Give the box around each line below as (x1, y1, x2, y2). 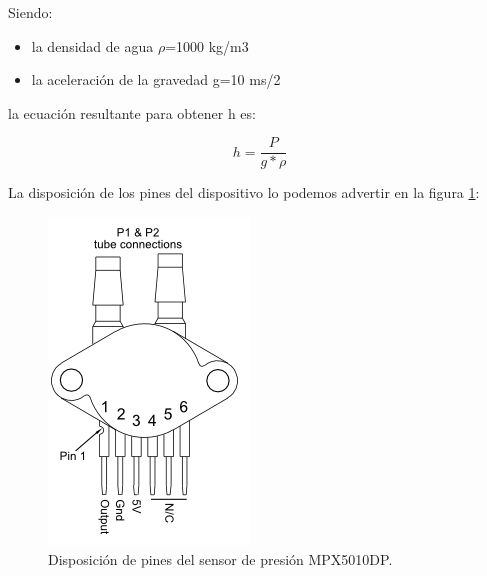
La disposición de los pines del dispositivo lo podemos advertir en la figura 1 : (8, 182, 480, 203)
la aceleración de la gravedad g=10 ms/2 (31, 69, 281, 90)
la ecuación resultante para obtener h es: (8, 102, 256, 123)
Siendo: (8, 2, 53, 22)
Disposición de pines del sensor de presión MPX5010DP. (48, 548, 393, 569)
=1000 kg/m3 (165, 35, 249, 56)
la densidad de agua (31, 35, 154, 56)
